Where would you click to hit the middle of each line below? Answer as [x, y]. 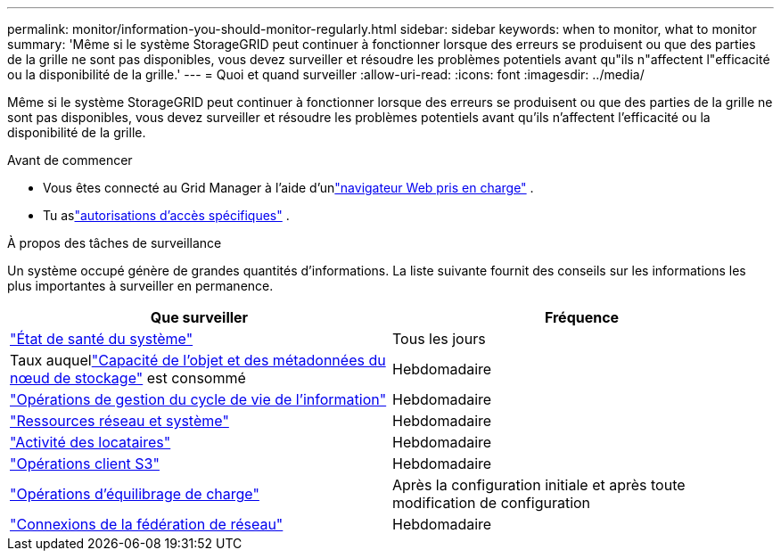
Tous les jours [439, 339]
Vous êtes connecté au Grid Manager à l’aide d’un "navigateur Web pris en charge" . [288, 188]
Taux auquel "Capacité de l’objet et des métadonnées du [198, 360]
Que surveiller [199, 317]
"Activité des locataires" [90, 442]
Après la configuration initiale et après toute [539, 485]
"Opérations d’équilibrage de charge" [135, 494]
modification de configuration [492, 503]
